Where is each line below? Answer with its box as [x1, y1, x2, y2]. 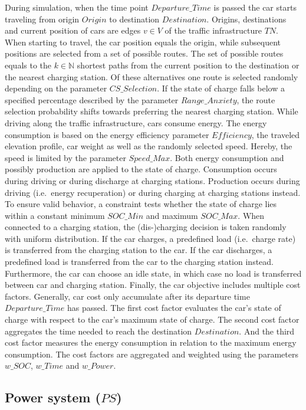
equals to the [5, 58, 52, 71]
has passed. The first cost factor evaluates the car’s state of [67, 301, 281, 314]
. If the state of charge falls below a [157, 82, 285, 94]
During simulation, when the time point [5, 1, 149, 13]
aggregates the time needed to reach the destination [5, 324, 192, 337]
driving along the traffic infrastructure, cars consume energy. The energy [5, 116, 267, 129]
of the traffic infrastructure [164, 24, 262, 37]
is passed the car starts [213, 1, 297, 13]
